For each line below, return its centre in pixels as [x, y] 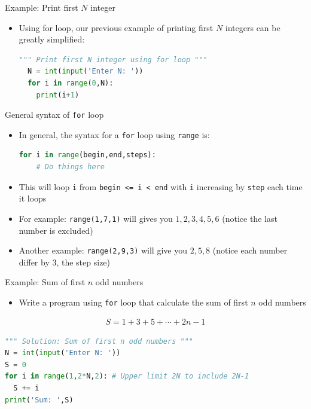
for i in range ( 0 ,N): [71, 83]
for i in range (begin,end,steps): [87, 155]
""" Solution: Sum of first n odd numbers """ [99, 341]
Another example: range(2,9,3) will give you [103, 250]
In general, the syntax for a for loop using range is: [114, 134]
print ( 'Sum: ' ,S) [39, 400]
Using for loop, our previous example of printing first [116, 27]
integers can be [253, 27]
